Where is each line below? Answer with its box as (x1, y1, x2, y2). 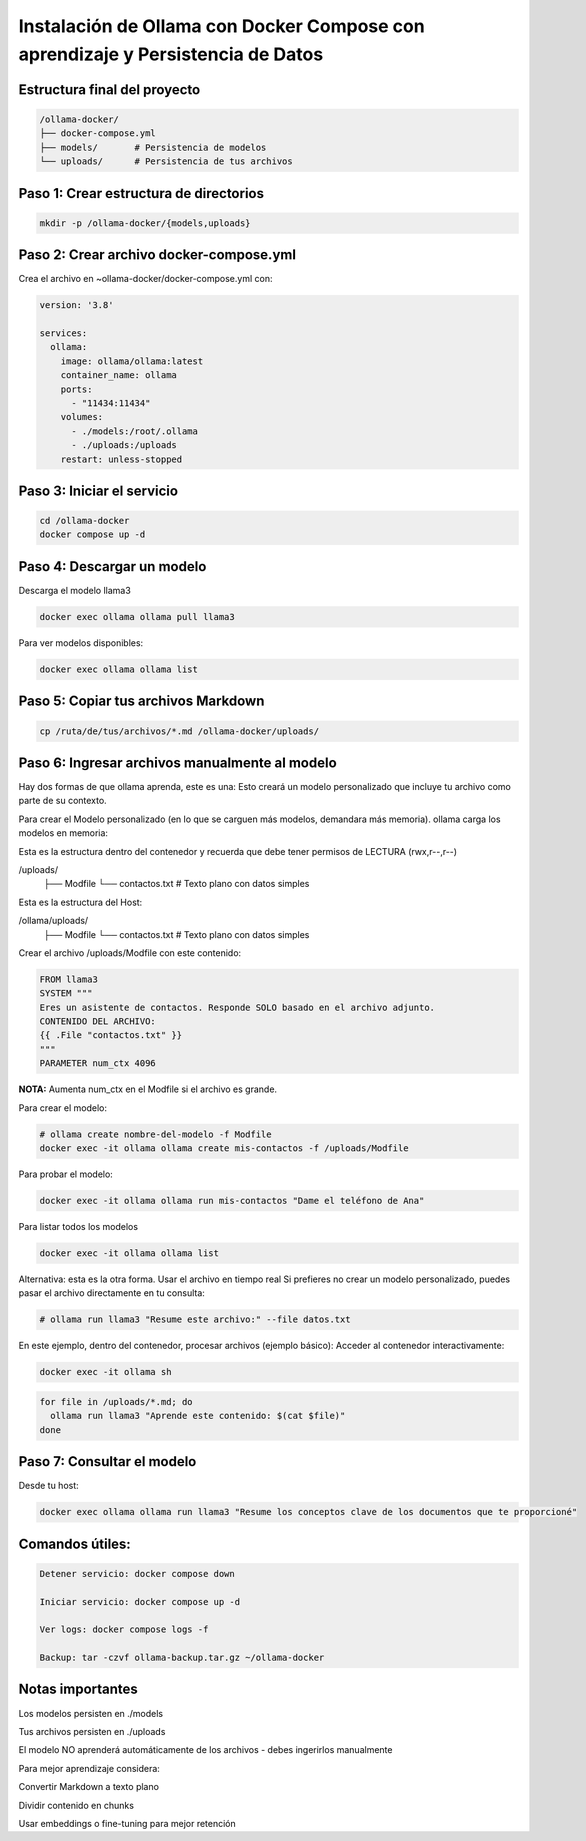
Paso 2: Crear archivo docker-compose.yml (18, 246, 297, 264)
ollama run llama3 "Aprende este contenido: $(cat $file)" (50, 1410, 346, 1422)
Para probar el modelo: (18, 1168, 114, 1180)
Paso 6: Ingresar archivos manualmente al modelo (18, 754, 337, 771)
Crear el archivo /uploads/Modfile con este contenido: (18, 946, 242, 959)
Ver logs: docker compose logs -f (39, 1624, 209, 1635)
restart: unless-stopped (60, 453, 183, 465)
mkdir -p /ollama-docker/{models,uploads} (39, 217, 251, 229)
